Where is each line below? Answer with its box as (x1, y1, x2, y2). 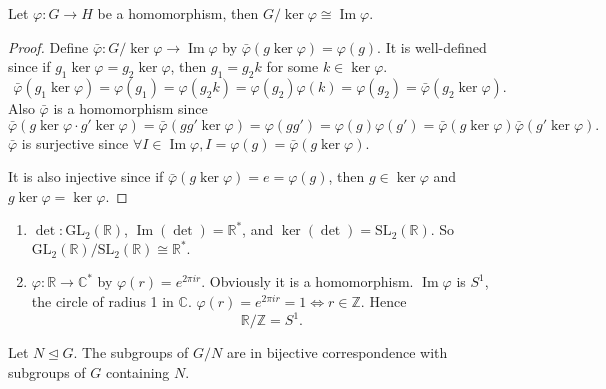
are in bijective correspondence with (226, 342, 448, 363)
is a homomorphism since (53, 97, 208, 118)
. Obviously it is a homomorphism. (201, 271, 414, 292)
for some (266, 56, 319, 77)
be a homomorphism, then (97, 3, 259, 23)
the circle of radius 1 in (31, 291, 174, 312)
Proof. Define (8, 36, 89, 57)
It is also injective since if (8, 166, 164, 187)
